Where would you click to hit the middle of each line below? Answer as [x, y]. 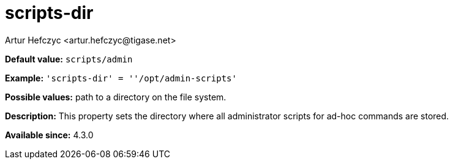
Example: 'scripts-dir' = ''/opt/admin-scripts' [121, 78]
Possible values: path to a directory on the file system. [116, 97]
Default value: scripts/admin [69, 59]
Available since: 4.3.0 [49, 135]
